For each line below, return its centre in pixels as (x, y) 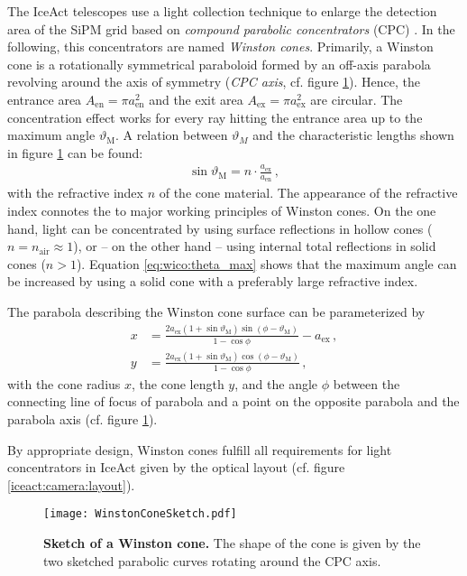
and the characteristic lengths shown (353, 135)
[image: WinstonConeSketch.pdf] (140, 514)
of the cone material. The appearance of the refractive (308, 193)
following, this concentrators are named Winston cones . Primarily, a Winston (220, 46)
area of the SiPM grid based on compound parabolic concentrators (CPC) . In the (231, 28)
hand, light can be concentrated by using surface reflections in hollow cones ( (220, 228)
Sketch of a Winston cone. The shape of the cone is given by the (232, 543)
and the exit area (196, 99)
